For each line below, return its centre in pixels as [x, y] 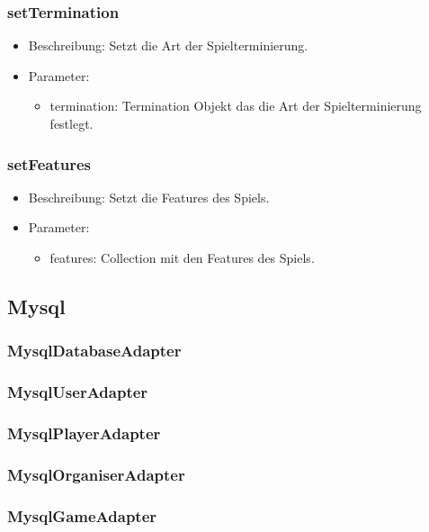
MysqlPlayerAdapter [84, 433]
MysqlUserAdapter [78, 392]
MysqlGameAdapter [82, 515]
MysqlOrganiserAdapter [96, 474]
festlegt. [71, 123]
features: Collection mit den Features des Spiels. [182, 257]
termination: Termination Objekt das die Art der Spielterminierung [236, 106]
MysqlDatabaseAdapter [94, 351]
